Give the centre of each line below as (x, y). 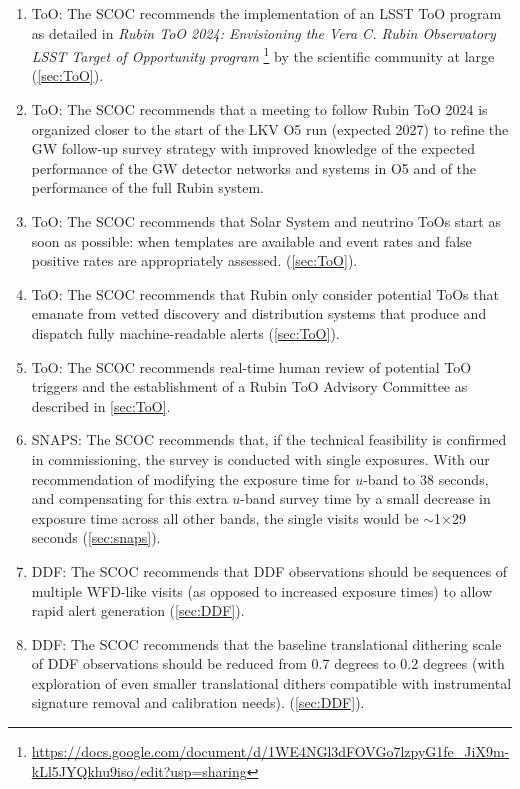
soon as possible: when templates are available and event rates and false (251, 240)
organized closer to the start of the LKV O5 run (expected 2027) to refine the (270, 128)
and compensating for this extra (129, 498)
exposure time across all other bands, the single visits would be (225, 517)
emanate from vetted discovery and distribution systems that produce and (259, 313)
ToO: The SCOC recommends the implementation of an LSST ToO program (266, 13)
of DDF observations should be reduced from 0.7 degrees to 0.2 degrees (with (268, 663)
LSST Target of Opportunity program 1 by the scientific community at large (263, 54)
